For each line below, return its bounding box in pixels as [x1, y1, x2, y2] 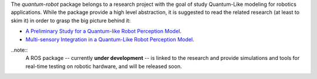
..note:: [11, 46, 28, 53]
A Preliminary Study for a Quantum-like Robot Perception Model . [25, 28, 182, 35]
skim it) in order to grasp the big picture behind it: [11, 17, 131, 24]
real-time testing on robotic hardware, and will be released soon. [25, 63, 182, 70]
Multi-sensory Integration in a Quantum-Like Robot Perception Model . [25, 35, 194, 43]
